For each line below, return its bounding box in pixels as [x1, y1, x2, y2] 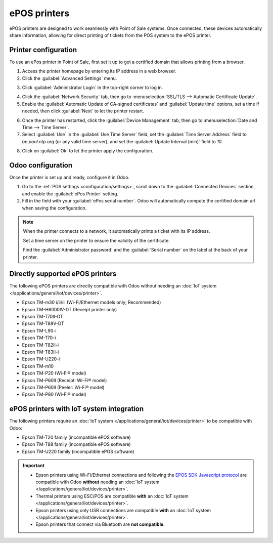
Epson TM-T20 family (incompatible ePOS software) [22, 434, 131, 440]
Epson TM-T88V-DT [22, 320, 64, 326]
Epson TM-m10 [22, 363, 54, 369]
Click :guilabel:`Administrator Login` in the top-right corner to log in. [22, 85, 163, 91]
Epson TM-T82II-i [22, 342, 59, 348]
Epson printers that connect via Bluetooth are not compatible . [35, 521, 165, 527]
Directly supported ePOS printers [9, 270, 117, 278]
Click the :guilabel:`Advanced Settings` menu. [22, 75, 117, 81]
